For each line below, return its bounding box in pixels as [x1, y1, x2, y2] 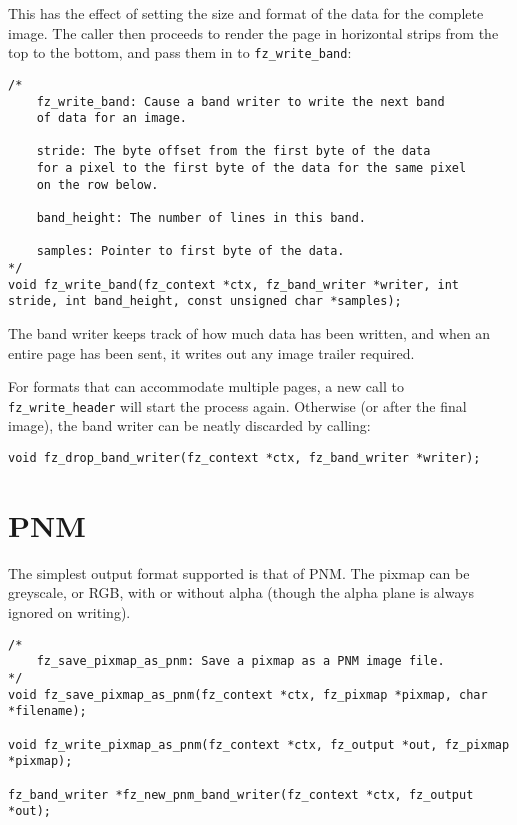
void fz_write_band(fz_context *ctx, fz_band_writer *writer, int [8, 277, 460, 292]
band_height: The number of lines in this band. [36, 211, 366, 226]
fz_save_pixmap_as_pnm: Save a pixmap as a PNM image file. [36, 654, 445, 669]
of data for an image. [36, 111, 187, 126]
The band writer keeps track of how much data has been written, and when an [8, 323, 491, 344]
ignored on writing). [8, 602, 131, 623]
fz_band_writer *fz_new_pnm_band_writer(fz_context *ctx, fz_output [8, 787, 474, 802]
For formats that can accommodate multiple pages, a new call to [8, 376, 404, 397]
